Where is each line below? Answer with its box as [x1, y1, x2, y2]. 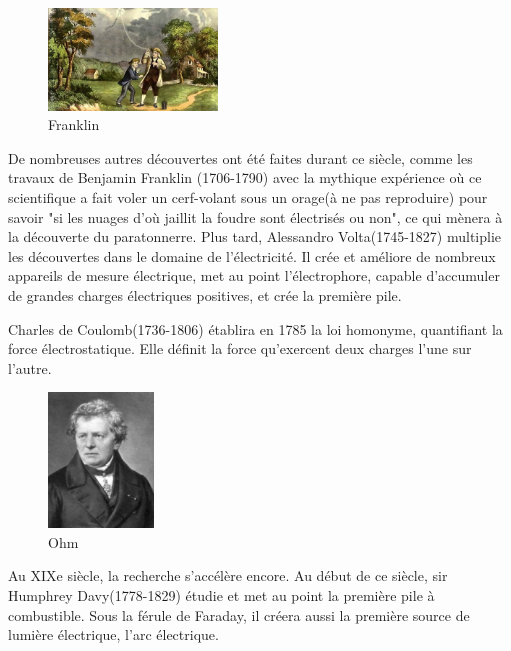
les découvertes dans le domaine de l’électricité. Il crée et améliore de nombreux [8, 245, 496, 266]
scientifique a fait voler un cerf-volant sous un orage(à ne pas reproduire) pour [8, 187, 488, 208]
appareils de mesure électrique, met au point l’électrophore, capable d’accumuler [8, 265, 500, 286]
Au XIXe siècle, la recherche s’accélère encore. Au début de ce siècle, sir [8, 565, 448, 586]
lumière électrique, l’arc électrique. [8, 624, 219, 645]
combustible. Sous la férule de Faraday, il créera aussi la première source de [8, 604, 470, 625]
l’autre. [8, 357, 52, 378]
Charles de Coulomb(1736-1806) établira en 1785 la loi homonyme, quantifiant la [8, 318, 503, 339]
